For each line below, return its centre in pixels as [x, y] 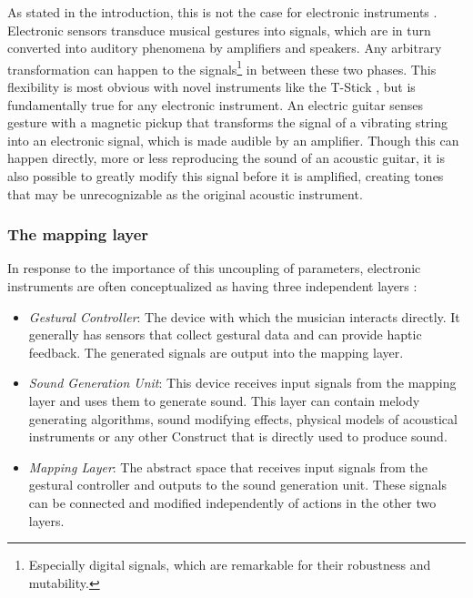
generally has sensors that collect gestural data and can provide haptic [225, 334]
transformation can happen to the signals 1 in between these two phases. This [222, 67]
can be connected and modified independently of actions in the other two [232, 502]
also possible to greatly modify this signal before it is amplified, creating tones [226, 176]
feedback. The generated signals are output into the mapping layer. [216, 352]
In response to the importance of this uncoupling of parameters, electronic [214, 268]
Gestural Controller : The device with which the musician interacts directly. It [244, 316]
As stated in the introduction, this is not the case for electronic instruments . [222, 12]
